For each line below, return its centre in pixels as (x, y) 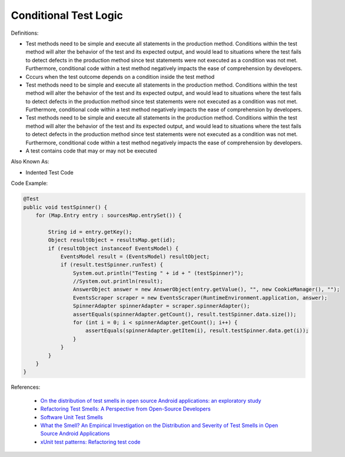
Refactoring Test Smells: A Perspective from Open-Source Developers (126, 409)
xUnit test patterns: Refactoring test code (90, 442)
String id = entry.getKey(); (90, 232)
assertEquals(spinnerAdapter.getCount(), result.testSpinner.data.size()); (185, 314)
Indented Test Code (49, 172)
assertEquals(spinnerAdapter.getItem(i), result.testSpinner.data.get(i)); (197, 331)
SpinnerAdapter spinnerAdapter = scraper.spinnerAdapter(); (161, 306)
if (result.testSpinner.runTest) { (112, 265)
